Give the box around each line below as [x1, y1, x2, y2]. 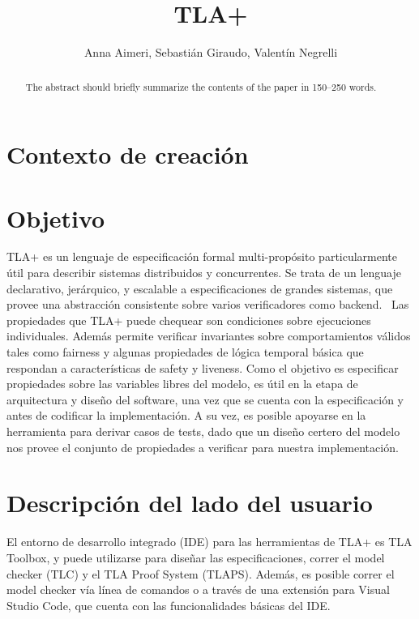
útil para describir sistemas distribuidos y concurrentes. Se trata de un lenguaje [6, 264, 401, 281]
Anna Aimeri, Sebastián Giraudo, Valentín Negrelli [83, 44, 338, 61]
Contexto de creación [6, 138, 249, 171]
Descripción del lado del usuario [6, 486, 373, 519]
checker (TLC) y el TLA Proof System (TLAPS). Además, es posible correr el [6, 565, 395, 582]
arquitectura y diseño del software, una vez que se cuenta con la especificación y [6, 391, 404, 408]
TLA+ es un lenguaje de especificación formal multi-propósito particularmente [6, 248, 398, 265]
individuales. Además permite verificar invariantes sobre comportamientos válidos [6, 327, 411, 344]
